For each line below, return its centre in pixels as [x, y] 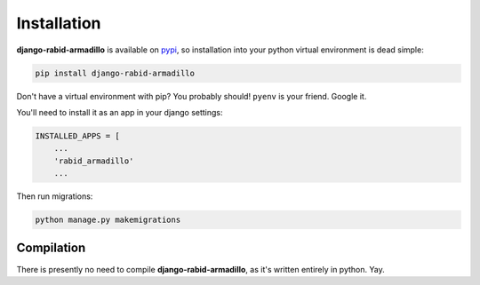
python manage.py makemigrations [108, 220]
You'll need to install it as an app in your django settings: [120, 112]
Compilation [51, 248]
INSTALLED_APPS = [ [77, 136]
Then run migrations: [55, 196]
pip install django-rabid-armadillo [115, 73]
